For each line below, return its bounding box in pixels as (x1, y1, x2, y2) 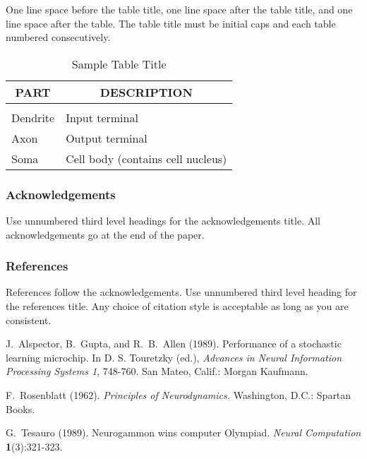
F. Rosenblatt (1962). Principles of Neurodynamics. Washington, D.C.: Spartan (6, 387, 351, 402)
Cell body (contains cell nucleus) (66, 150, 227, 167)
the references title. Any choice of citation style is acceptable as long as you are (6, 299, 349, 313)
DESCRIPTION (100, 83, 193, 100)
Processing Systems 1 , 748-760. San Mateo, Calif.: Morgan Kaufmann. (6, 364, 308, 378)
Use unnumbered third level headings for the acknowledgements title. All (6, 213, 321, 227)
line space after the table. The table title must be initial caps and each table (6, 16, 336, 30)
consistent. (6, 312, 52, 327)
